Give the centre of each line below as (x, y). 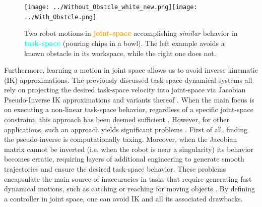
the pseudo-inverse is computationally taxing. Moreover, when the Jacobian (121, 139)
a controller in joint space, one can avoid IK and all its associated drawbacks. (123, 198)
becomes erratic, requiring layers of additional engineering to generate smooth (124, 159)
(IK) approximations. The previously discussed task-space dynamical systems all (128, 80)
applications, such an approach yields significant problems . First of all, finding (126, 129)
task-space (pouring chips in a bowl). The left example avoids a (124, 43)
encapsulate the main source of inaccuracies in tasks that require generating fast (128, 178)
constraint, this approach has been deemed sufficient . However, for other (117, 119)
